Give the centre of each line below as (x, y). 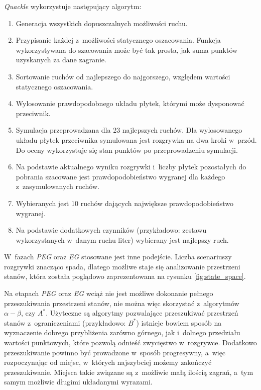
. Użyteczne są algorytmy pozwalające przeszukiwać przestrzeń (142, 313)
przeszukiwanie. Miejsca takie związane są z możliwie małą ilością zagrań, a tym (129, 372)
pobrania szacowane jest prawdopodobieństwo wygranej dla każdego (120, 176)
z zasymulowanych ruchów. (57, 186)
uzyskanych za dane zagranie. (61, 60)
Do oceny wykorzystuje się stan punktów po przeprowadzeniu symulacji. (127, 150)
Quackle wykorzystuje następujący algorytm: (73, 6)
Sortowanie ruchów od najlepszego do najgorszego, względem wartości (123, 76)
